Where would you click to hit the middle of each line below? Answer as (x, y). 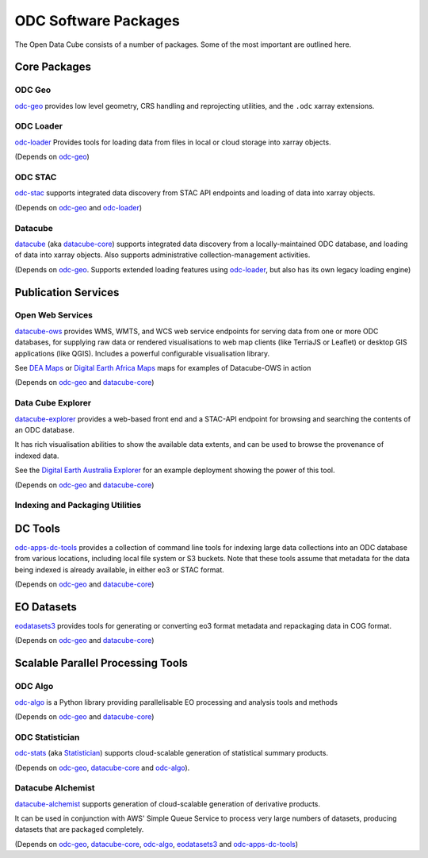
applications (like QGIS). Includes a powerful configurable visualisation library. (142, 353)
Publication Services (67, 292)
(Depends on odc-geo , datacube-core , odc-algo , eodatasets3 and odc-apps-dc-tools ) (157, 844)
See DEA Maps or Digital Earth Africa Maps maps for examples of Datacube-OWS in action (163, 368)
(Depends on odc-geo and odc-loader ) (78, 207)
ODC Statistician (47, 737)
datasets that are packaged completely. (79, 829)
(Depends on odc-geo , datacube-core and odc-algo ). (102, 768)
